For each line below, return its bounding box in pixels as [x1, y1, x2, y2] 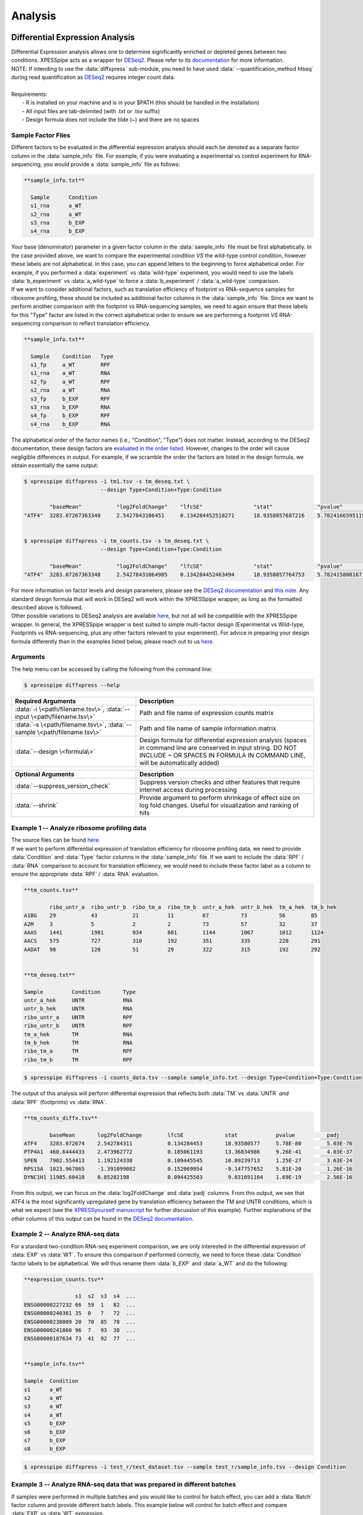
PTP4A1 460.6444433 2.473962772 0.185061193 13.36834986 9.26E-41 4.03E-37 [24, 1148, 353, 1156]
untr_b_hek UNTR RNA [24, 1005, 133, 1012]
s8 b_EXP [24, 1445, 66, 1453]
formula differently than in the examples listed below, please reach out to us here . [11, 638, 215, 645]
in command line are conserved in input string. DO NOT [139, 743, 298, 751]
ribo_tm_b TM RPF [24, 1056, 133, 1063]
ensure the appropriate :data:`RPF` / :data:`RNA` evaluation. [11, 870, 160, 878]
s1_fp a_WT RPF [30, 361, 111, 368]
